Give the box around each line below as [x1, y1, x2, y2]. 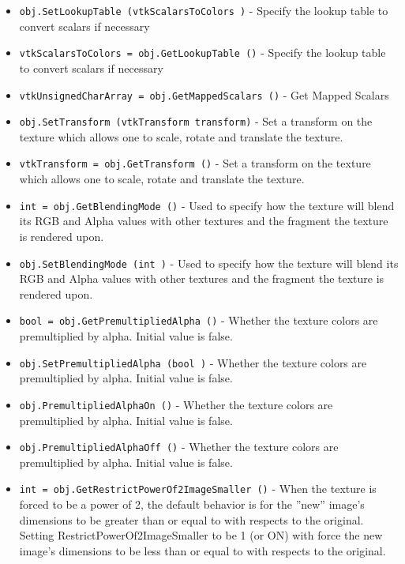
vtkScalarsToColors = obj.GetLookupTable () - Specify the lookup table [19, 44, 386, 61]
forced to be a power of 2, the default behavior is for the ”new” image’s [19, 496, 365, 512]
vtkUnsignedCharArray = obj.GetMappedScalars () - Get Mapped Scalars [19, 86, 389, 103]
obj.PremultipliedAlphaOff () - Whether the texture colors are [19, 438, 339, 455]
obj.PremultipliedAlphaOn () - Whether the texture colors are [19, 396, 333, 412]
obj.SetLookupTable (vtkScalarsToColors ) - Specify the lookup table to [19, 2, 388, 18]
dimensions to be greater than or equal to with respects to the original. [19, 511, 364, 528]
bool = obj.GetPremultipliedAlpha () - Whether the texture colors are [19, 312, 378, 329]
